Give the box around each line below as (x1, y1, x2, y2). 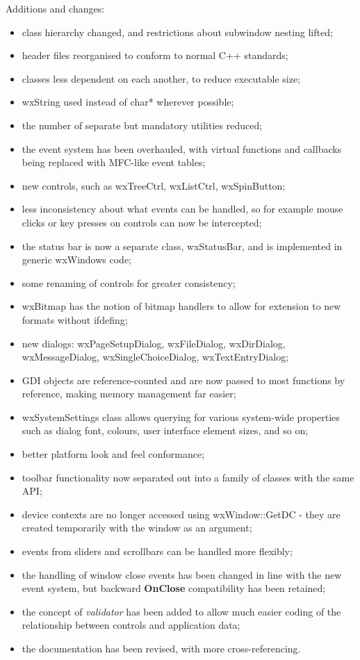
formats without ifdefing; (22, 312, 128, 327)
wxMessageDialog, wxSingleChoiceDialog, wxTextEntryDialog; (22, 349, 289, 364)
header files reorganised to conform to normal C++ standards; (22, 48, 288, 63)
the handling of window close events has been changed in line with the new (22, 567, 342, 581)
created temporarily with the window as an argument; (22, 520, 252, 535)
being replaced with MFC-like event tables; (22, 155, 206, 170)
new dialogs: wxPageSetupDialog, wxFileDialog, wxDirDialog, (22, 336, 286, 350)
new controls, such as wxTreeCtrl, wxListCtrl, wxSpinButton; (22, 178, 286, 192)
